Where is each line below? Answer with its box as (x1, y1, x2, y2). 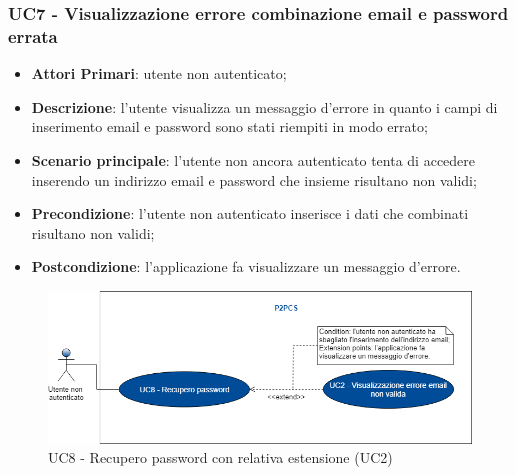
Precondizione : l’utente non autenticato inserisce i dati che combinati (31, 203, 469, 224)
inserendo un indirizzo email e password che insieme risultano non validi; (31, 169, 477, 190)
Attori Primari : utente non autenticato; (31, 63, 287, 84)
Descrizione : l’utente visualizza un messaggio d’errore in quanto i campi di (31, 96, 498, 117)
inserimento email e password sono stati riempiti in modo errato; (31, 116, 428, 137)
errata (8, 23, 58, 48)
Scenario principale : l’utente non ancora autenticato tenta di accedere (31, 149, 476, 170)
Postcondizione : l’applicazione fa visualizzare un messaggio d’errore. (31, 256, 461, 277)
